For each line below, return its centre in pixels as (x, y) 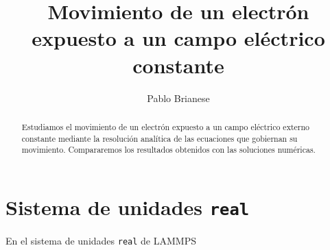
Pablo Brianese (178, 98)
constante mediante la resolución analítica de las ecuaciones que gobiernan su (160, 138)
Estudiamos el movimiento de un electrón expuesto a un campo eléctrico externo (166, 126)
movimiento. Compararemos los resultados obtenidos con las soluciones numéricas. (168, 150)
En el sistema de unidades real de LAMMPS (101, 240)
